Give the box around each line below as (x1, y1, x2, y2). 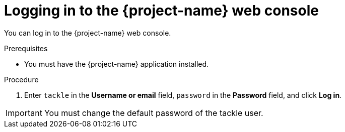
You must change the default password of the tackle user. (44, 107, 263, 118)
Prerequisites (4, 44, 48, 53)
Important (6, 107, 42, 118)
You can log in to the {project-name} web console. (4, 28, 171, 37)
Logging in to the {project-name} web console (4, 2, 319, 19)
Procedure (4, 75, 39, 84)
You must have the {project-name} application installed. (24, 59, 209, 68)
